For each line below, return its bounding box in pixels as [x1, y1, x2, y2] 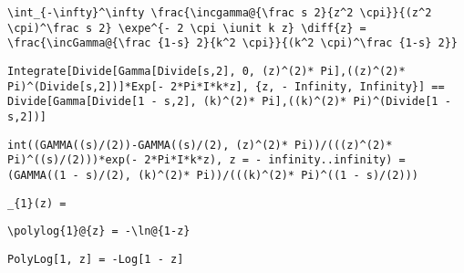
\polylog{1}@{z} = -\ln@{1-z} [7, 225, 191, 238]
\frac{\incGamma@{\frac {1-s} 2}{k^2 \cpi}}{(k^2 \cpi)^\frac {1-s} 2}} [7, 37, 458, 50]
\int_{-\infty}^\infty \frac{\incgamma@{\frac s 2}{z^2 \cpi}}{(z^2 [7, 6, 432, 19]
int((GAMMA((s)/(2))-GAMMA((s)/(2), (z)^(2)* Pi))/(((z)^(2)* [7, 138, 393, 152]
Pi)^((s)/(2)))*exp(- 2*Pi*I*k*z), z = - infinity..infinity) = [7, 153, 406, 167]
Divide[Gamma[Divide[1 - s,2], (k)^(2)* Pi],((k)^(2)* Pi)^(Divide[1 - [7, 95, 451, 109]
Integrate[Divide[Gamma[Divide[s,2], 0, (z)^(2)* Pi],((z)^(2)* [7, 64, 406, 78]
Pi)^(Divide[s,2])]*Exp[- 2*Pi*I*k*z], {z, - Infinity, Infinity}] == [7, 79, 445, 93]
